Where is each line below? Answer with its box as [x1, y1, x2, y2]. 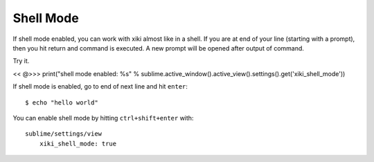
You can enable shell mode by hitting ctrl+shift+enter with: [12, 114, 194, 122]
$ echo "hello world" [25, 98, 98, 107]
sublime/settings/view [25, 130, 103, 138]
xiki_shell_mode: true [39, 139, 117, 147]
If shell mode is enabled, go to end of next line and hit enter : [12, 82, 188, 91]
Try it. [12, 57, 30, 65]
